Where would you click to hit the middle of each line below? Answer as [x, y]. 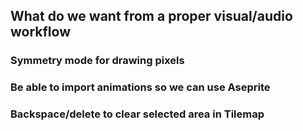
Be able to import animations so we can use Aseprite [140, 87]
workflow [40, 32]
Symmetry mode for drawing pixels [97, 61]
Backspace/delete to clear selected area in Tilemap [137, 114]
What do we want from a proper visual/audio [151, 16]
